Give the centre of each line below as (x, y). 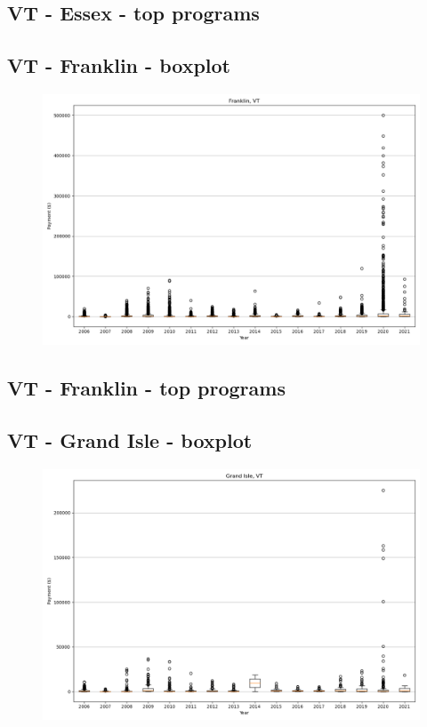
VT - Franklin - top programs (146, 388)
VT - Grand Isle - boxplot (130, 440)
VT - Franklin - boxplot (119, 65)
